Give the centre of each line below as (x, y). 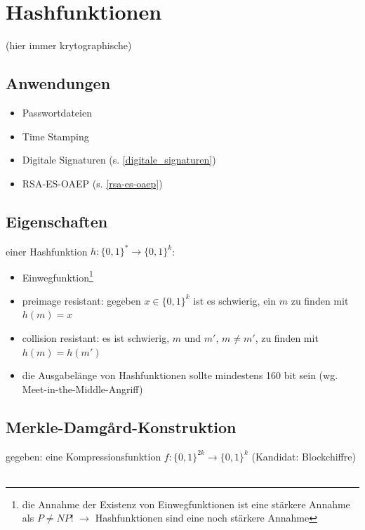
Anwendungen (58, 83)
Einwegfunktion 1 (58, 276)
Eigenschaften (57, 221)
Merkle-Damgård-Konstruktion (121, 426)
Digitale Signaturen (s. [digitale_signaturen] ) (119, 160)
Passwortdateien (57, 112)
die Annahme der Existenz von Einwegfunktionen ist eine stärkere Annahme (186, 504)
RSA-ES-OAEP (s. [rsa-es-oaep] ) (92, 183)
